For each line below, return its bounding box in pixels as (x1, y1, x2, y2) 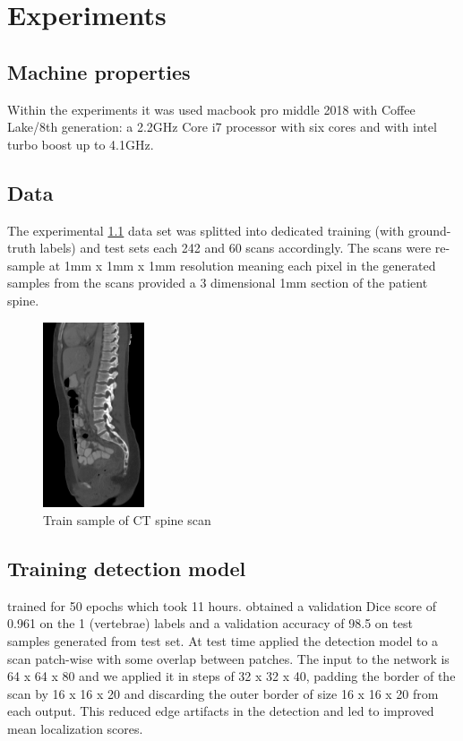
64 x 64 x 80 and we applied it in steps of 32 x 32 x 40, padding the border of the (7, 667, 456, 685)
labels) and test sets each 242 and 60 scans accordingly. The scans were (39, 238, 432, 257)
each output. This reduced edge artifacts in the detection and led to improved (7, 702, 434, 720)
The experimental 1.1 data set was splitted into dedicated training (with (7, 220, 405, 239)
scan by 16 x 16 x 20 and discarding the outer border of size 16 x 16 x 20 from (7, 684, 439, 702)
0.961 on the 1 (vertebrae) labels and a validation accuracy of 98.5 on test (7, 614, 413, 633)
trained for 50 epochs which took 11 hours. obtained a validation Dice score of (7, 596, 436, 615)
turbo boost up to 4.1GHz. (7, 134, 154, 153)
